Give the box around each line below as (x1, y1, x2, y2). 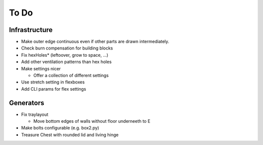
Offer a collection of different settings (33, 73, 109, 79)
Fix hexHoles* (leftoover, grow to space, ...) (21, 52, 109, 58)
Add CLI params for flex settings (21, 86, 86, 92)
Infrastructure (9, 26, 53, 34)
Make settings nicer (21, 65, 61, 71)
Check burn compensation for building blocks (21, 45, 113, 51)
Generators (9, 98, 44, 107)
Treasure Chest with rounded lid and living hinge (21, 131, 119, 138)
